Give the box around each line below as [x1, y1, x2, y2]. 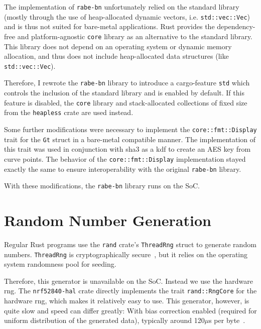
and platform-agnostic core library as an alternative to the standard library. [17, 31, 252, 41]
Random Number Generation [4, 210, 211, 231]
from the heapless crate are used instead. [4, 107, 134, 118]
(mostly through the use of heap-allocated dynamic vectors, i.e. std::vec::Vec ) [4, 11, 250, 22]
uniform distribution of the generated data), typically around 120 [4, 315, 205, 325]
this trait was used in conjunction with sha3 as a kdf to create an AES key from [4, 144, 251, 154]
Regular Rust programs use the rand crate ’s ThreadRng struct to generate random [4, 239, 256, 249]
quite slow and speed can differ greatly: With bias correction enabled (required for [4, 305, 257, 315]
